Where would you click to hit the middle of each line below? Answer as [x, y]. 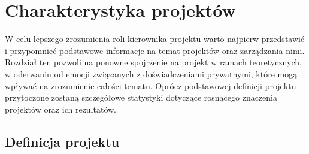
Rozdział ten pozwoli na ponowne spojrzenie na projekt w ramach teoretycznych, [153, 62]
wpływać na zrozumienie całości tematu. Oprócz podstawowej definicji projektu [151, 85]
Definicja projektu [62, 141]
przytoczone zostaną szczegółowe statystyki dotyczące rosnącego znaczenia [141, 97]
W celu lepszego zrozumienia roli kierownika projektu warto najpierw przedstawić [155, 39]
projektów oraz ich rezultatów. [61, 109]
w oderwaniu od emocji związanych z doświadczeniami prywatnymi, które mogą [151, 73]
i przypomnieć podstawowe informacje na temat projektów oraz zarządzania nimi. [155, 50]
